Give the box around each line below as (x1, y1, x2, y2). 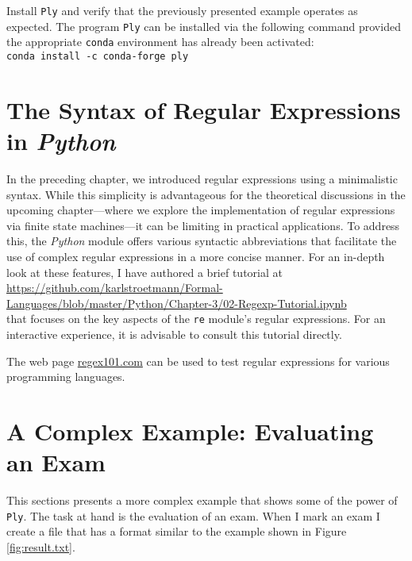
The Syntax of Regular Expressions (6, 93, 401, 125)
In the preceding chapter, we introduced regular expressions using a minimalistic (6, 170, 398, 186)
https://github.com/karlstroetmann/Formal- (6, 279, 223, 296)
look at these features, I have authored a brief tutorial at (6, 263, 283, 280)
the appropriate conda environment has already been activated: (6, 33, 314, 50)
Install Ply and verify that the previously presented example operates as (6, 2, 358, 18)
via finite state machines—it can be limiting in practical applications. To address (6, 217, 400, 233)
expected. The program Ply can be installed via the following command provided (6, 17, 401, 34)
